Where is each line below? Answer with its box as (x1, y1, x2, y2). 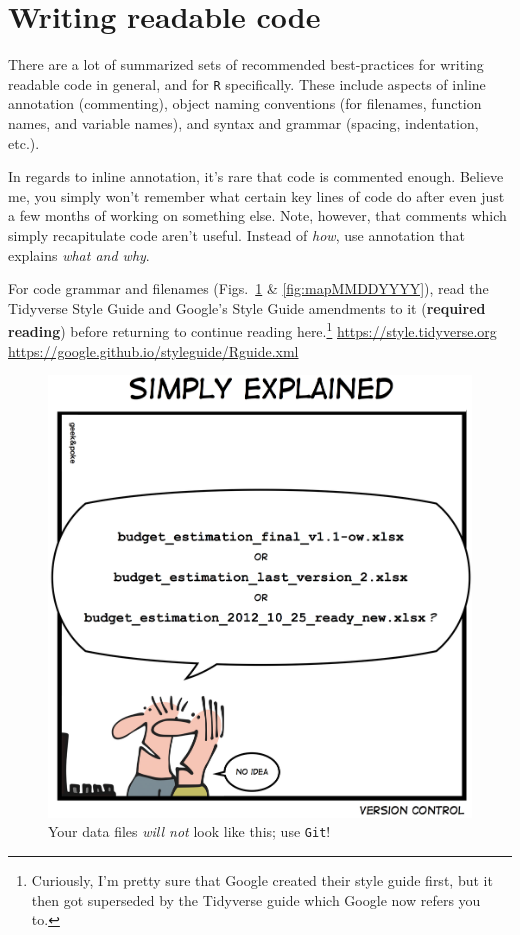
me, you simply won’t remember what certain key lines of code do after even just (8, 185, 505, 206)
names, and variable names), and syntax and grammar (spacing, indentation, (8, 112, 479, 133)
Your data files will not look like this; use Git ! (48, 821, 331, 842)
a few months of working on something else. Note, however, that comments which (8, 205, 507, 226)
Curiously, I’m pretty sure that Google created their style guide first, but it (31, 869, 493, 890)
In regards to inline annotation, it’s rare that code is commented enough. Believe (8, 166, 504, 187)
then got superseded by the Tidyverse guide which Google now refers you (31, 889, 481, 910)
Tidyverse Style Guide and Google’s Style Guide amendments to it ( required (8, 297, 486, 318)
